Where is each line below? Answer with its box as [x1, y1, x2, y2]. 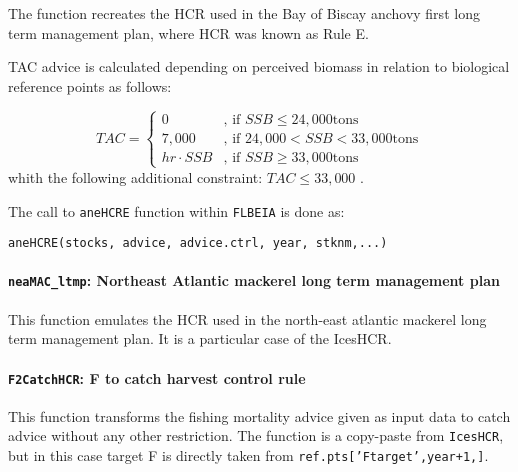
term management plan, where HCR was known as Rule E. [8, 22, 369, 43]
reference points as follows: [8, 75, 172, 96]
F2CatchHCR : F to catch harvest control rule [8, 367, 306, 388]
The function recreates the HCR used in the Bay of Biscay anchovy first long [8, 3, 480, 23]
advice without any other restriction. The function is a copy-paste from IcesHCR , [8, 425, 504, 446]
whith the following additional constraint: [8, 166, 263, 187]
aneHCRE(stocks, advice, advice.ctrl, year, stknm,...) [8, 236, 388, 251]
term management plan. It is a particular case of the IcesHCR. [8, 328, 392, 349]
